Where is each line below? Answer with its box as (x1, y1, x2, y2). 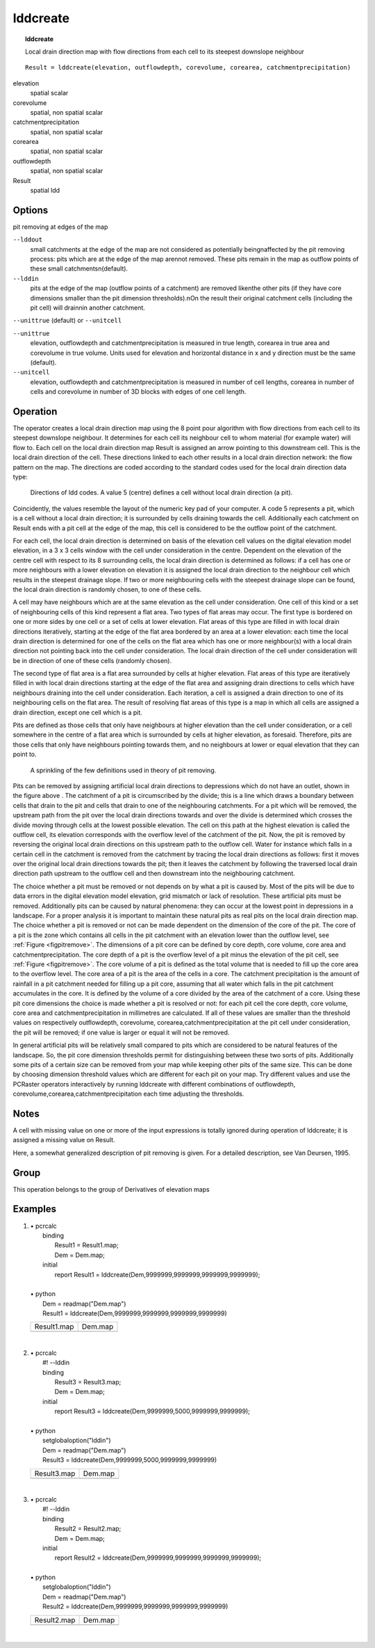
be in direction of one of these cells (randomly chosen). (12, 656, 172, 664)
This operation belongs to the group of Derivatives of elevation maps (12, 1185, 210, 1193)
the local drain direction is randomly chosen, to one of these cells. (12, 585, 202, 593)
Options (12, 204, 49, 216)
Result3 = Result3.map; (54, 1378, 122, 1386)
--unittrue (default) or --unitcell (12, 317, 122, 325)
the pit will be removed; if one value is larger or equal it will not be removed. (12, 1028, 230, 1037)
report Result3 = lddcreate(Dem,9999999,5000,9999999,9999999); (54, 1407, 250, 1416)
